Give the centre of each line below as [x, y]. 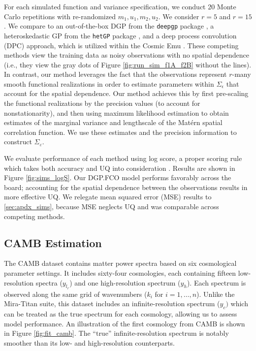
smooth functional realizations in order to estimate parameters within [109, 83]
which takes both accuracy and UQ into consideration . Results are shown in [120, 168]
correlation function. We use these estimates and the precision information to [120, 132]
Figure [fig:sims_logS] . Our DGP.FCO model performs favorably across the [118, 177]
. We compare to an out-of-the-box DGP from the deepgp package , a [109, 26]
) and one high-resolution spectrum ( [125, 282]
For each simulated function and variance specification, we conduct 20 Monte [120, 6]
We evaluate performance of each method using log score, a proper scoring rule [123, 158]
